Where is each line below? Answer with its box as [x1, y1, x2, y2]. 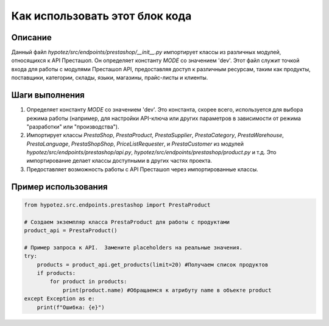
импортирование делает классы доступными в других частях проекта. [26, 157, 213, 165]
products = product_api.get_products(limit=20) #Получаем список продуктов [37, 261, 269, 268]
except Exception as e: [24, 296, 96, 302]
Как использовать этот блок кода [11, 9, 192, 23]
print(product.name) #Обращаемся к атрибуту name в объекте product [62, 286, 272, 294]
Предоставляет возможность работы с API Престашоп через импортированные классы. [26, 165, 258, 173]
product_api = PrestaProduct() [24, 227, 118, 234]
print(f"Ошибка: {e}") [37, 303, 105, 311]
